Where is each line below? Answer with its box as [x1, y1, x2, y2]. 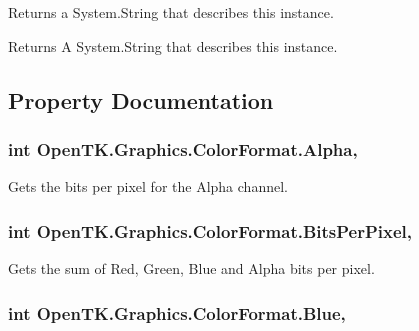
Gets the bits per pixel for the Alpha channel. [8, 176, 288, 197]
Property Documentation [8, 84, 274, 115]
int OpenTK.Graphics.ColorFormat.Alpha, [8, 136, 358, 161]
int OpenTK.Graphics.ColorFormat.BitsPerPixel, [8, 218, 413, 243]
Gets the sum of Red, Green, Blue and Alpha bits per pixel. [8, 258, 375, 278]
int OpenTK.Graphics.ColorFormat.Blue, [8, 300, 346, 325]
